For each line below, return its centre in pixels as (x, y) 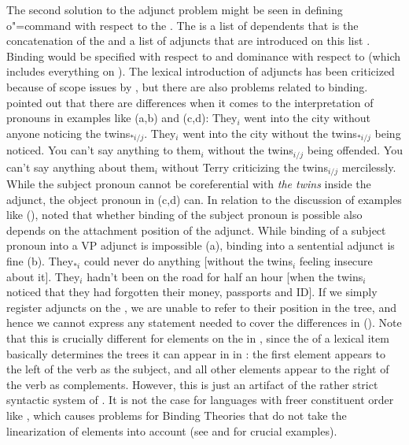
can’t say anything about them (81, 167)
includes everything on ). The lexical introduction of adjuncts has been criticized (201, 71)
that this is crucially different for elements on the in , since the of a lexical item (198, 338)
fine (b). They (40, 261)
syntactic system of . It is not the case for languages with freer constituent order (200, 400)
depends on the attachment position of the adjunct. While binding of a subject (196, 230)
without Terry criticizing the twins (245, 167)
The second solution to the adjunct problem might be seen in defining (175, 9)
